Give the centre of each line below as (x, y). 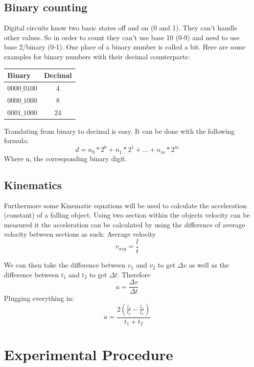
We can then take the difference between (65, 265)
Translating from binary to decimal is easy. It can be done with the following (119, 131)
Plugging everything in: (39, 298)
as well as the (209, 265)
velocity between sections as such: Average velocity (80, 234)
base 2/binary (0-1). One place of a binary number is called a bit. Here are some (125, 47)
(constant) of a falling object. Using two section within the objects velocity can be (127, 215)
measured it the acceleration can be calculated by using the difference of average (125, 224)
